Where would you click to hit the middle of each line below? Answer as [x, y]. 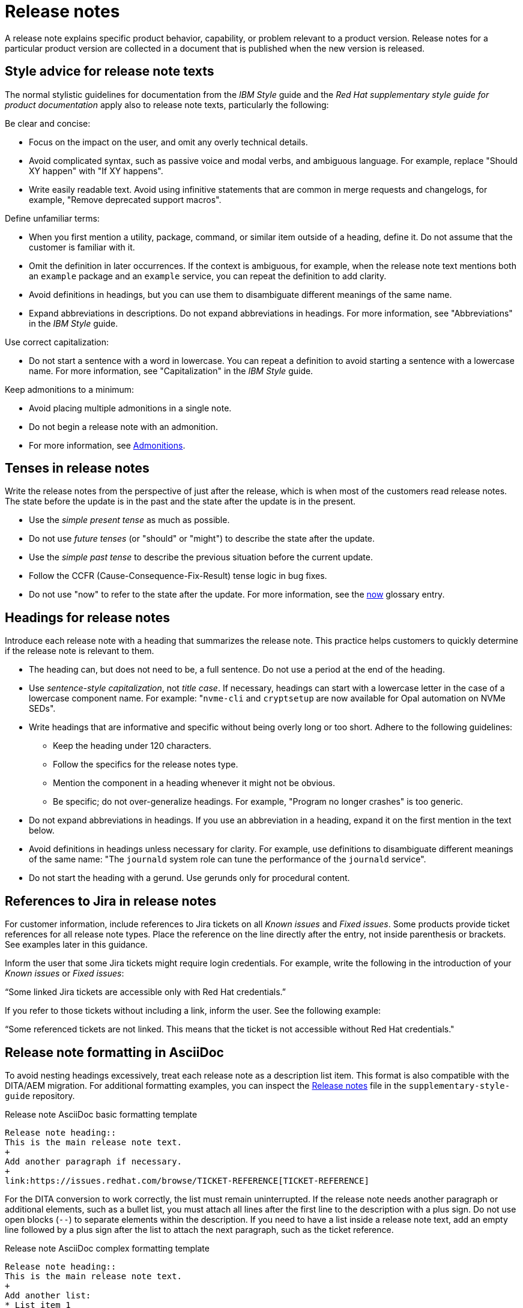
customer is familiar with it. [82, 247]
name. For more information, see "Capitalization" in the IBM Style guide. [171, 371]
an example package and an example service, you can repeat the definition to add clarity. [208, 276]
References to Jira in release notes [111, 901]
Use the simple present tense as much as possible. [129, 520]
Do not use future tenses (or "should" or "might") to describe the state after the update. [202, 539]
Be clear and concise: [48, 123]
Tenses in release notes [77, 468]
